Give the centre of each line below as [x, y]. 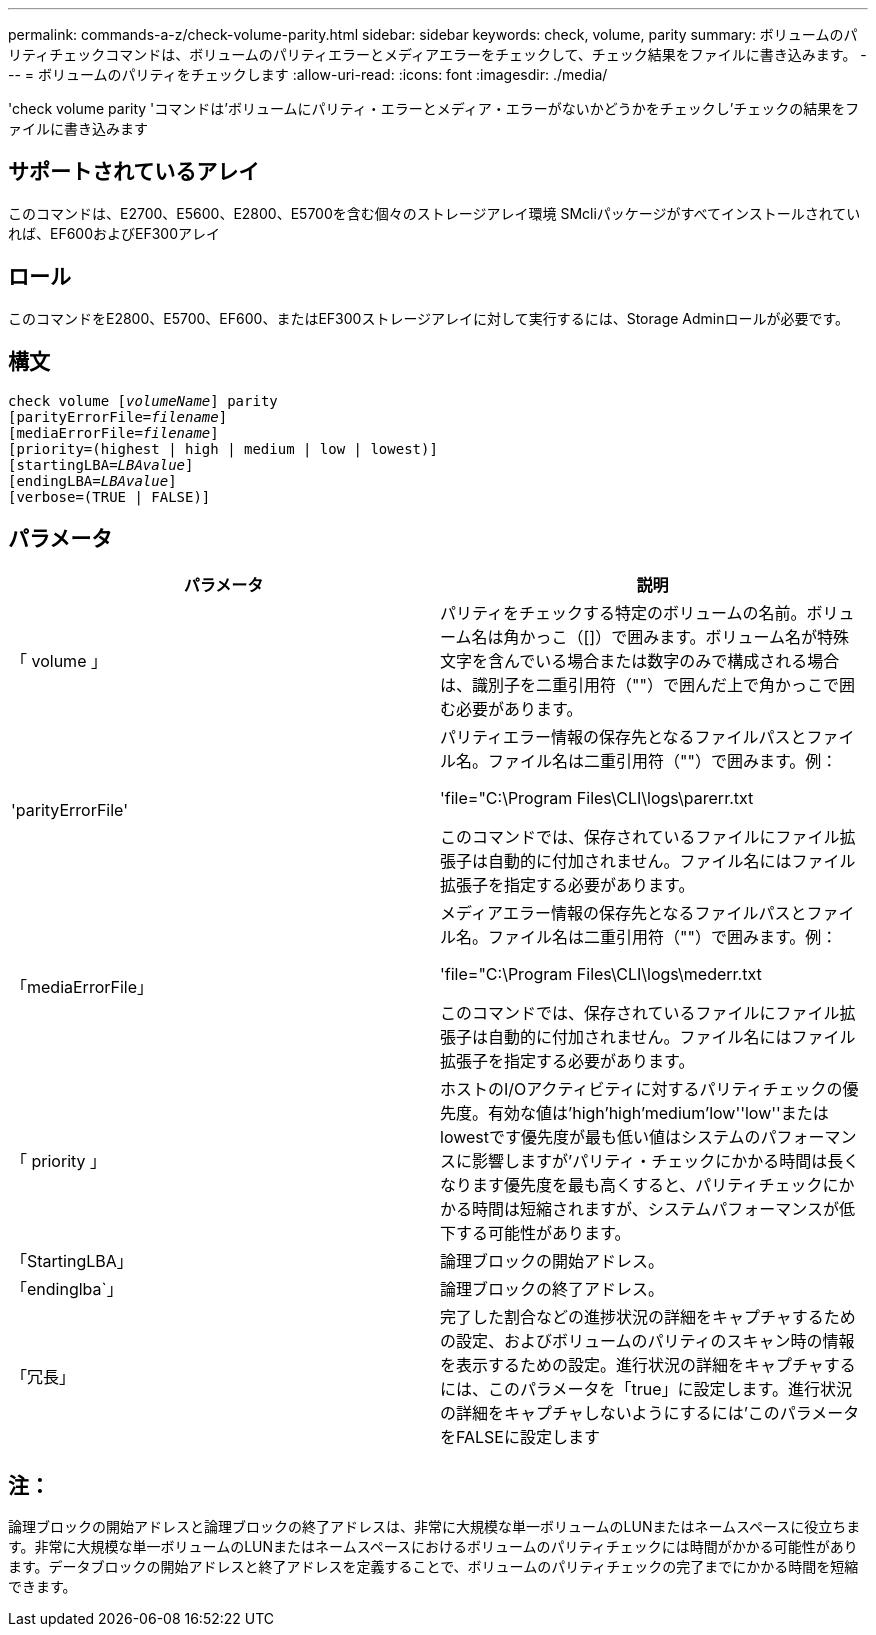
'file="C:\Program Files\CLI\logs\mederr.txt [601, 974]
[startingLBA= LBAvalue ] [101, 464]
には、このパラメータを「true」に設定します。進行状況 [646, 1389]
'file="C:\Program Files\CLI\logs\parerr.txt [597, 798]
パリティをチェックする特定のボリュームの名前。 [623, 613]
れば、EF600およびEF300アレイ [114, 233]
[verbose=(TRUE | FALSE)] [109, 496]
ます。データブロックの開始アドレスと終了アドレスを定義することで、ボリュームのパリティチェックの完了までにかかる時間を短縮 [433, 1567]
